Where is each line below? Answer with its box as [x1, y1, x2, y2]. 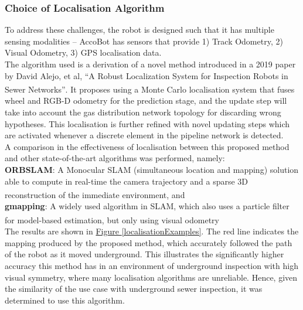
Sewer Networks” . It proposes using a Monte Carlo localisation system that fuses [5, 83, 295, 95]
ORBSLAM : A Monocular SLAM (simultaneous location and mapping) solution [5, 163, 299, 175]
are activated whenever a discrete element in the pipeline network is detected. [5, 129, 284, 141]
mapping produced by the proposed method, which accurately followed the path [5, 236, 292, 248]
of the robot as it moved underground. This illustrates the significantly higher [5, 248, 284, 260]
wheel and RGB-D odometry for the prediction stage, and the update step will [5, 94, 287, 107]
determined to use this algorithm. [5, 294, 125, 306]
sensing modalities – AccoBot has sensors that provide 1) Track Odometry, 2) [5, 35, 283, 47]
